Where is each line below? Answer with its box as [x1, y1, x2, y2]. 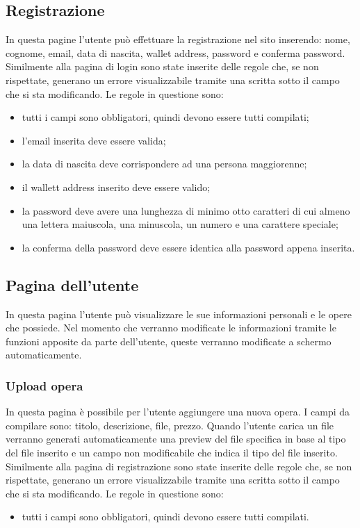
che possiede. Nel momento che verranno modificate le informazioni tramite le [6, 320, 336, 335]
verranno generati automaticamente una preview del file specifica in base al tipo [6, 431, 346, 446]
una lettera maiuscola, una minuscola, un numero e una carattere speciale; [22, 217, 338, 231]
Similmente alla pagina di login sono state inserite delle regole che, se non [6, 59, 319, 74]
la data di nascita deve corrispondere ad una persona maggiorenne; [22, 156, 307, 171]
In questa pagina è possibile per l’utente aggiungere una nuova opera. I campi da [6, 404, 350, 419]
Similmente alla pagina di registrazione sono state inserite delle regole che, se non [6, 459, 352, 473]
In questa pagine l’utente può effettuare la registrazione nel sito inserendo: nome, [6, 32, 350, 47]
